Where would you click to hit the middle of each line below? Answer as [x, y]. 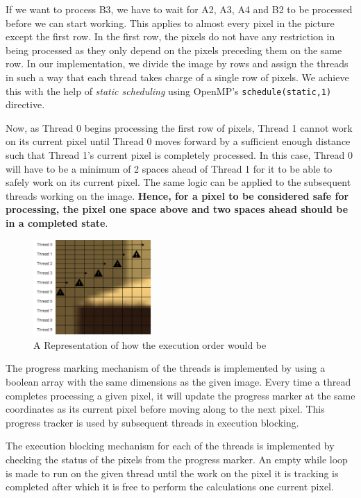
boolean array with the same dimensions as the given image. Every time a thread [178, 382]
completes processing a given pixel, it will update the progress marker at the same [180, 395]
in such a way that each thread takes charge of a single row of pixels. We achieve [177, 77]
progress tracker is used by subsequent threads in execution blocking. [152, 422]
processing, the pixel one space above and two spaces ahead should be [177, 209]
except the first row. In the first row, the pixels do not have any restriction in [170, 36]
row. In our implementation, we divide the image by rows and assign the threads [177, 63]
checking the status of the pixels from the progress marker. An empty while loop [177, 459]
